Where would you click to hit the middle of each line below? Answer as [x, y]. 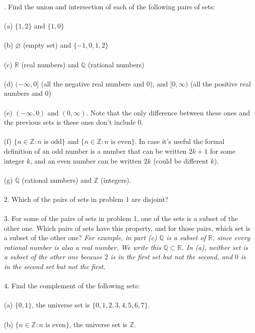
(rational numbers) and [57, 180]
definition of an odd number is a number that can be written [95, 151]
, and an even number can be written [86, 160]
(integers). [116, 180]
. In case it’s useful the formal [179, 141]
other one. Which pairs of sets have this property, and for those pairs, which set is [127, 228]
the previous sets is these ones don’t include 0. [74, 122]
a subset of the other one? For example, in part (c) [80, 237]
